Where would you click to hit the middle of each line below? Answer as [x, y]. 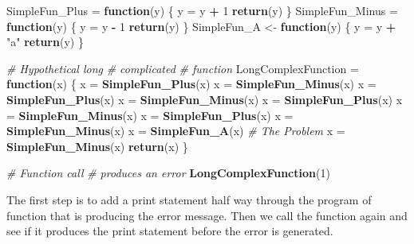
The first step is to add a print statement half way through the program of [189, 199]
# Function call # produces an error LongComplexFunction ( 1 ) [168, 173]
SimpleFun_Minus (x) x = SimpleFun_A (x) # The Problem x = [176, 131]
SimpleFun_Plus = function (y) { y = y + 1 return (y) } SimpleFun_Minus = [202, 10]
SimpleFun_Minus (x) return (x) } [97, 146]
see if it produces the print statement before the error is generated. [170, 231]
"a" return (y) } [45, 42]
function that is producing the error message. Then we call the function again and [207, 215]
